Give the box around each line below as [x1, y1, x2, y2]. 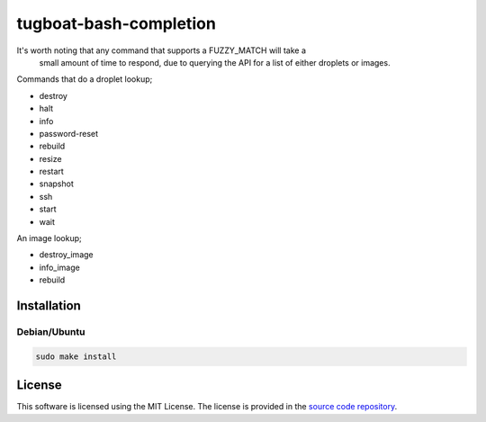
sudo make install [35, 351, 117, 362]
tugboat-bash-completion [16, 13, 216, 33]
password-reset [39, 128, 99, 139]
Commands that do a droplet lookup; [16, 74, 153, 85]
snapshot [39, 178, 74, 189]
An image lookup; [16, 233, 83, 244]
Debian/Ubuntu [16, 325, 85, 337]
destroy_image [39, 249, 94, 260]
